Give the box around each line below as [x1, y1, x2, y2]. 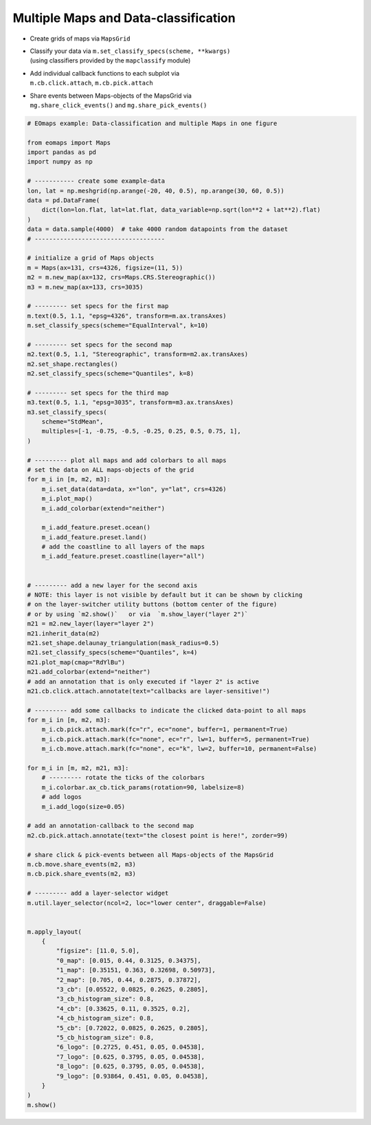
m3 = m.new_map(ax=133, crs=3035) [27, 283, 144, 291]
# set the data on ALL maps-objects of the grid [27, 466, 194, 474]
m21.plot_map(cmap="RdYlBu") [27, 658, 126, 666]
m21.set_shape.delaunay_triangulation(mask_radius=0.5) [27, 639, 220, 646]
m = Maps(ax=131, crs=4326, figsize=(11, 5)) [27, 263, 183, 272]
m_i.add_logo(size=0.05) [41, 802, 126, 811]
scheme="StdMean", [41, 417, 104, 426]
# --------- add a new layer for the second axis [27, 581, 198, 589]
